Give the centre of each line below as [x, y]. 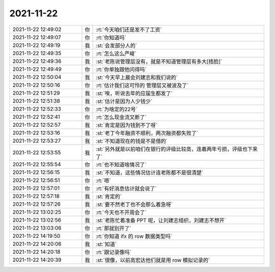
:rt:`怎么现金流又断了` [121, 117]
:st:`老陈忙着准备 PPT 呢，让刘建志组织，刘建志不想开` [161, 220]
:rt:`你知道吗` [111, 37]
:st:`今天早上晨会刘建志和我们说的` [137, 77]
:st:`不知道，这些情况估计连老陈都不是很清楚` [150, 172]
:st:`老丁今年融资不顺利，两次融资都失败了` [147, 133]
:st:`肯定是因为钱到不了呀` [127, 125]
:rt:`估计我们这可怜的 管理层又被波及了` [142, 85]
